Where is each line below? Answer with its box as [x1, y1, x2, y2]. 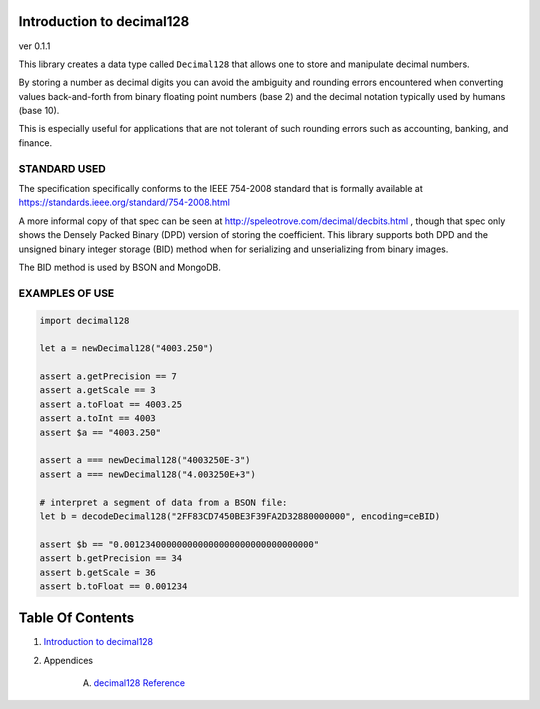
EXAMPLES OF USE [18, 286, 115, 300]
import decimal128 [39, 315, 130, 326]
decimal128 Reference [93, 677, 186, 689]
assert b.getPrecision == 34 [39, 553, 183, 564]
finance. [18, 136, 53, 149]
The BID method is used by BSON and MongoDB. [18, 261, 222, 273]
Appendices [43, 654, 94, 666]
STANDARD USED [18, 161, 106, 175]
